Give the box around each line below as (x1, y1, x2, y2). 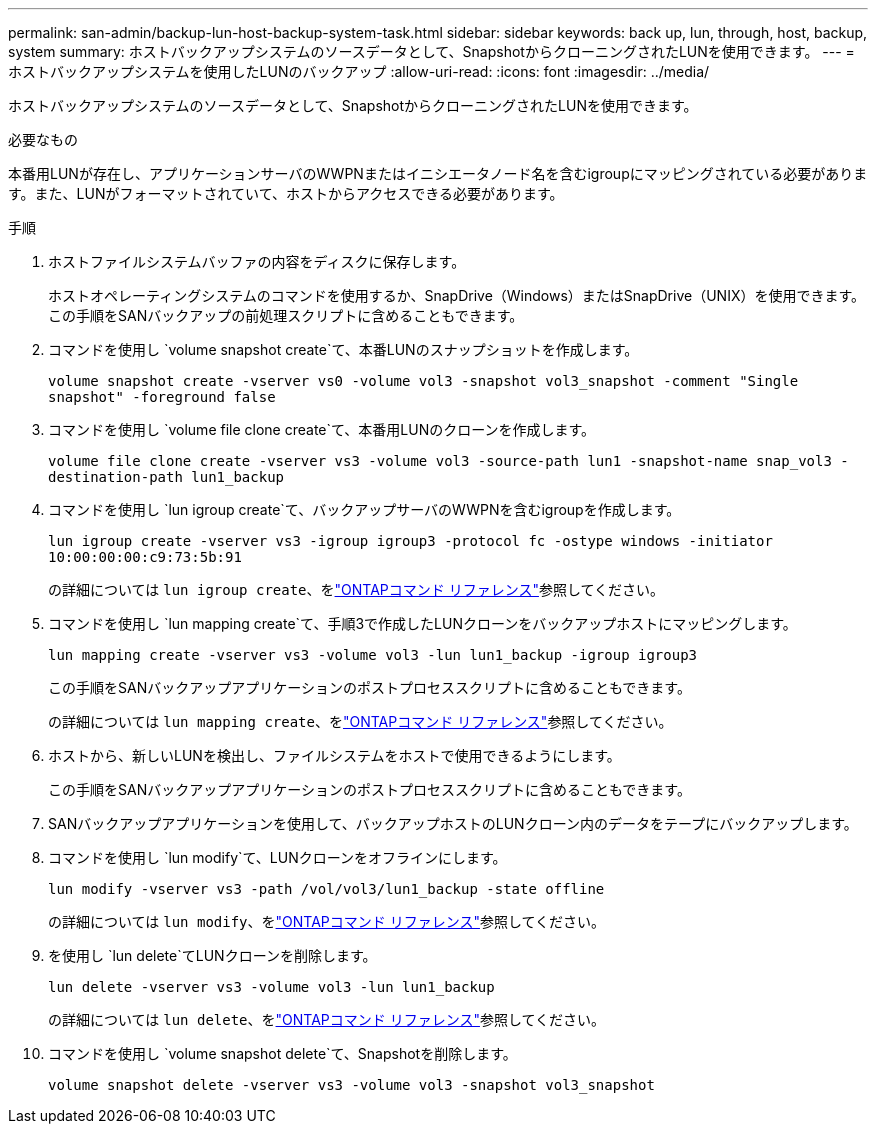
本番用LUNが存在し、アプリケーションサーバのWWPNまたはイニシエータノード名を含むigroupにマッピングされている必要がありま (8, 165, 868, 182)
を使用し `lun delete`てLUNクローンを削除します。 (48, 947, 377, 964)
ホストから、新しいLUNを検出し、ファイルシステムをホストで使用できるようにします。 (48, 747, 621, 764)
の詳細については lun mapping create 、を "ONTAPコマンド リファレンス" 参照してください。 (48, 713, 673, 730)
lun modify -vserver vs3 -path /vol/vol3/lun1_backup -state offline (48, 881, 605, 897)
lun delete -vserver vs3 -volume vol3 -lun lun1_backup (48, 979, 495, 995)
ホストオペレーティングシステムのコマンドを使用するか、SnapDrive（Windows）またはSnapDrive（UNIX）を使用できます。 (48, 287, 866, 304)
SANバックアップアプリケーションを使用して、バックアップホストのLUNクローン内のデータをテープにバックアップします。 (48, 815, 858, 832)
